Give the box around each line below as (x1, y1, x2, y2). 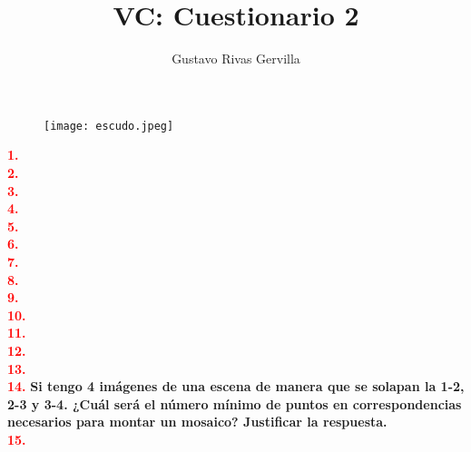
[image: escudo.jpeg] (44, 119, 174, 133)
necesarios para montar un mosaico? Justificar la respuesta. (7, 412, 388, 431)
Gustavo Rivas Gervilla (172, 49, 300, 68)
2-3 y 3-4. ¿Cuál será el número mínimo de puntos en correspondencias (7, 394, 462, 413)
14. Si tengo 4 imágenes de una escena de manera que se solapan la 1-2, (7, 377, 465, 396)
